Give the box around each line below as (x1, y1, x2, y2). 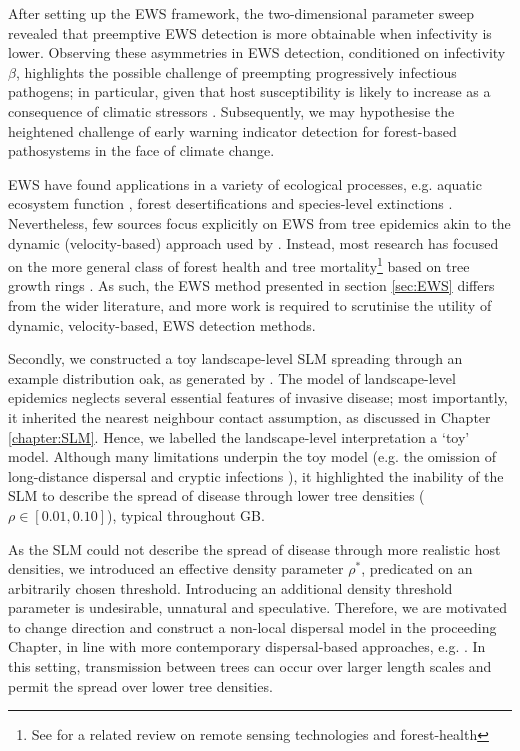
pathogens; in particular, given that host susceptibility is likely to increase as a (8, 81, 491, 102)
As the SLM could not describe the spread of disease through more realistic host (8, 538, 501, 559)
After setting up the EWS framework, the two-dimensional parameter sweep (8, 3, 475, 23)
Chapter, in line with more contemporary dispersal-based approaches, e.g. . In (8, 636, 486, 657)
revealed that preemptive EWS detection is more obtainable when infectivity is (8, 22, 492, 43)
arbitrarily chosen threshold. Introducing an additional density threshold (8, 577, 453, 598)
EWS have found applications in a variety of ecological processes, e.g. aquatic (8, 173, 482, 194)
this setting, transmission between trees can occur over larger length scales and (8, 656, 492, 677)
